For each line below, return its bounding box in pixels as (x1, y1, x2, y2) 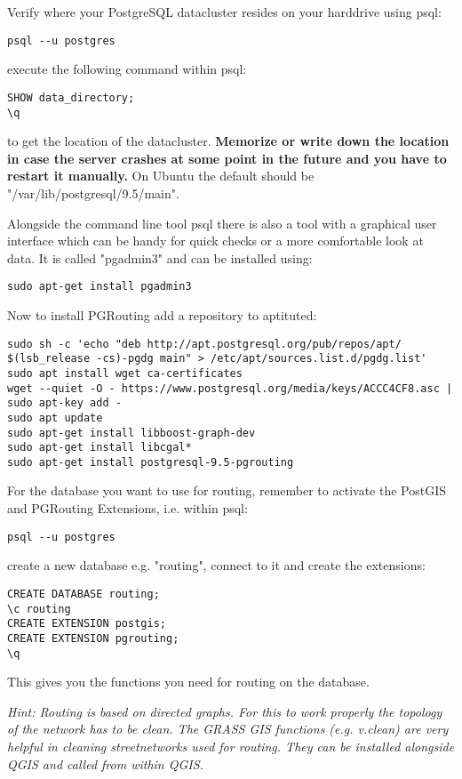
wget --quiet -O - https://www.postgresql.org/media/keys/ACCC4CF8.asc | (7, 381, 453, 395)
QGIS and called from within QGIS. (7, 754, 203, 773)
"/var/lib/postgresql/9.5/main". (7, 183, 179, 202)
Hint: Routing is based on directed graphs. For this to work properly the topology (7, 702, 442, 720)
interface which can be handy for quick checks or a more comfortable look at (7, 231, 424, 250)
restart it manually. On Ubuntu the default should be (7, 166, 315, 185)
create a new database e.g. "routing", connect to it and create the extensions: (7, 556, 426, 574)
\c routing (7, 602, 71, 615)
